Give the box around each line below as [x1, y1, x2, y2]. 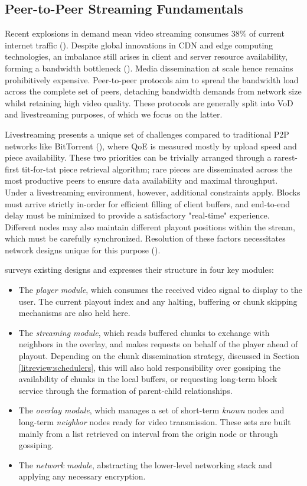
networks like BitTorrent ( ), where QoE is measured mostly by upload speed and [5, 139, 297, 152]
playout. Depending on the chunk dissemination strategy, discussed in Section [18, 350, 299, 362]
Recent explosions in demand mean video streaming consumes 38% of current [5, 27, 285, 40]
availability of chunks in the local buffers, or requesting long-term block [18, 373, 277, 385]
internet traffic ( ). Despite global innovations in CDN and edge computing [5, 38, 273, 51]
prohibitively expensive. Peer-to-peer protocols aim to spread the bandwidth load [5, 73, 299, 86]
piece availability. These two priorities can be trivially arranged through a [5, 151, 272, 164]
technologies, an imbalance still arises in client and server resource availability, [5, 50, 288, 63]
